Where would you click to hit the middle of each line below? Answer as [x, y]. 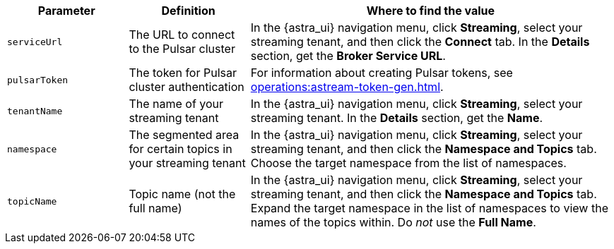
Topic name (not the [182, 194]
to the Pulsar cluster [182, 49]
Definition [188, 11]
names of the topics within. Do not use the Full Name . [393, 222]
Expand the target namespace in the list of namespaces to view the [429, 208]
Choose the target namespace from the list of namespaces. [408, 163]
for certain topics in [181, 149]
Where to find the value [431, 11]
